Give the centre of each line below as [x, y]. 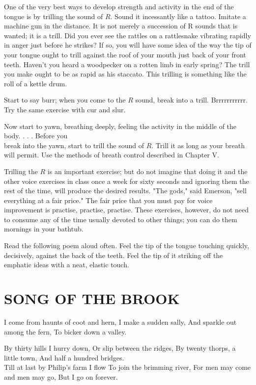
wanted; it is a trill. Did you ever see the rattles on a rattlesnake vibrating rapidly [128, 35]
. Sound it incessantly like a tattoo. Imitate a [178, 16]
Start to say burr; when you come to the [65, 100]
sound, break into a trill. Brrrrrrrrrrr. [191, 100]
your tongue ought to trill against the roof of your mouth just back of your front [125, 54]
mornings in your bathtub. [44, 229]
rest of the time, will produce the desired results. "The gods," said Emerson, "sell [125, 191]
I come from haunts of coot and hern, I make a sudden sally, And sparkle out [120, 321]
